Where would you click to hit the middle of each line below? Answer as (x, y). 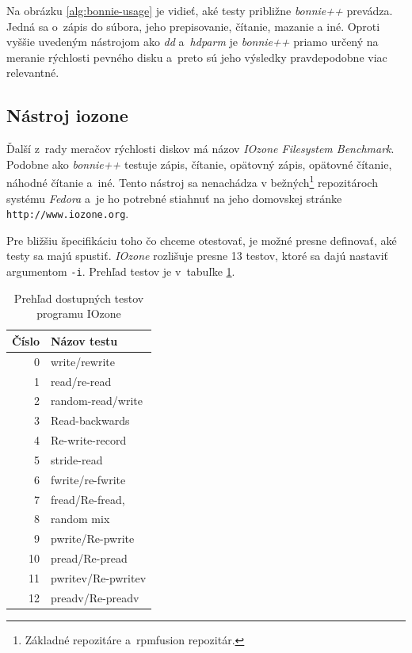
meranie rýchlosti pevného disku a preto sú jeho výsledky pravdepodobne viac (197, 57)
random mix (80, 519)
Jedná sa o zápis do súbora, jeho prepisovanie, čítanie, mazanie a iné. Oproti (193, 26)
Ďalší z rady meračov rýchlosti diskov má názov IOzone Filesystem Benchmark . (200, 149)
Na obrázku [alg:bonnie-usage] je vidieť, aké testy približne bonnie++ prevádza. (200, 10)
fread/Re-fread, (88, 499)
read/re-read (81, 381)
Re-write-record (88, 440)
